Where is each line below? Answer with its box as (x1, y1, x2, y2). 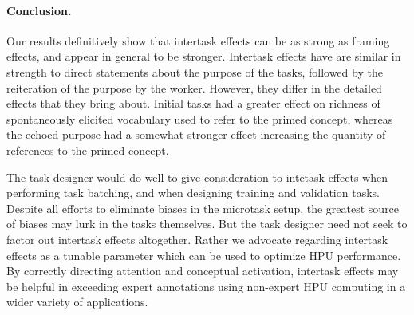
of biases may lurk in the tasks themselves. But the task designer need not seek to (6, 215, 408, 232)
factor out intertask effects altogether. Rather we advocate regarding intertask (6, 230, 388, 247)
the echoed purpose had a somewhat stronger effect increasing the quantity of (6, 126, 386, 143)
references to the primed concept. (6, 141, 169, 158)
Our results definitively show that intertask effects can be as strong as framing (6, 32, 390, 49)
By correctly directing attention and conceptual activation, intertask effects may (6, 262, 399, 279)
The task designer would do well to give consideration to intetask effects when (6, 168, 388, 185)
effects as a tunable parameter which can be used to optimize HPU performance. (6, 246, 401, 263)
